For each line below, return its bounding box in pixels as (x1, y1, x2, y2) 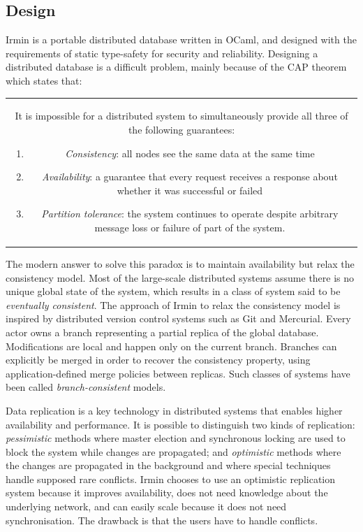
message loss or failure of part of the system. (94, 220, 286, 234)
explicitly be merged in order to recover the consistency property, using (6, 352, 311, 367)
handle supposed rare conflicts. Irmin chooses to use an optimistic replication (6, 471, 336, 486)
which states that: (6, 73, 82, 87)
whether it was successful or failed (117, 182, 263, 197)
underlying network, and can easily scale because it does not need (6, 499, 287, 514)
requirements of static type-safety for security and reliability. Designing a (6, 45, 318, 60)
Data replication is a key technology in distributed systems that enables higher (6, 403, 343, 417)
